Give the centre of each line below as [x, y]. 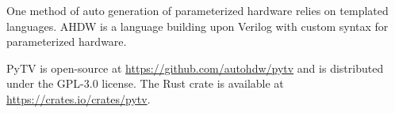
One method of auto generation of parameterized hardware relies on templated [197, 10]
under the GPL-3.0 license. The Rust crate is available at [145, 83]
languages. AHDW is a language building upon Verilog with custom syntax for [197, 26]
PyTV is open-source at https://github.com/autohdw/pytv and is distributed [195, 68]
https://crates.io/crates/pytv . [79, 98]
